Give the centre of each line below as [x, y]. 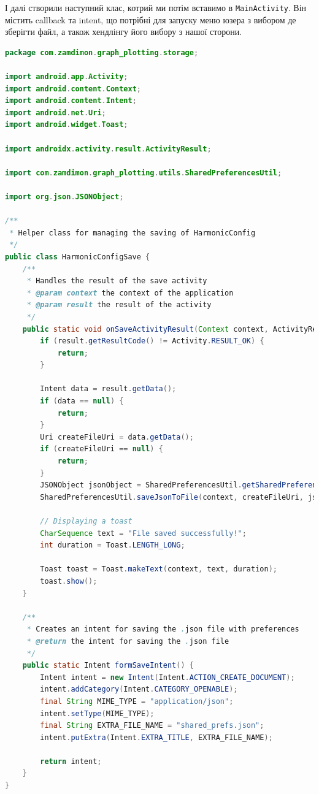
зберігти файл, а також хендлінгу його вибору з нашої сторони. [124, 32]
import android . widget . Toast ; [67, 125]
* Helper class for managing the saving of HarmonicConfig [133, 233]
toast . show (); [69, 581]
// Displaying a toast [86, 521]
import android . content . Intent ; [71, 101]
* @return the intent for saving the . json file [128, 641]
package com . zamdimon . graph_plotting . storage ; [102, 52]
